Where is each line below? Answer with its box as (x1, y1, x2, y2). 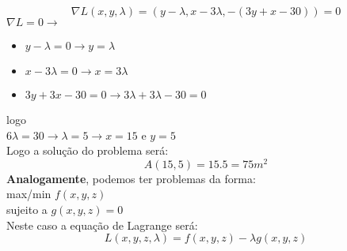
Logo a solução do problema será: (6, 142, 169, 159)
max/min (6, 185, 51, 202)
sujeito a (6, 201, 48, 218)
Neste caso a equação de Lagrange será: (6, 216, 198, 233)
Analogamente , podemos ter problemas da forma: (6, 170, 256, 186)
